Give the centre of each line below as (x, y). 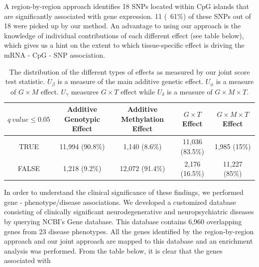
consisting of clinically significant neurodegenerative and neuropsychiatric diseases (129, 212)
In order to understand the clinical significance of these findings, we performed (124, 192)
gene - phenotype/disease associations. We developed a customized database (120, 202)
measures (85, 91)
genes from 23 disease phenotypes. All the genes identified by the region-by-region (129, 231)
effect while (138, 91)
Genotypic (82, 119)
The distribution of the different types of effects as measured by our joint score (129, 71)
